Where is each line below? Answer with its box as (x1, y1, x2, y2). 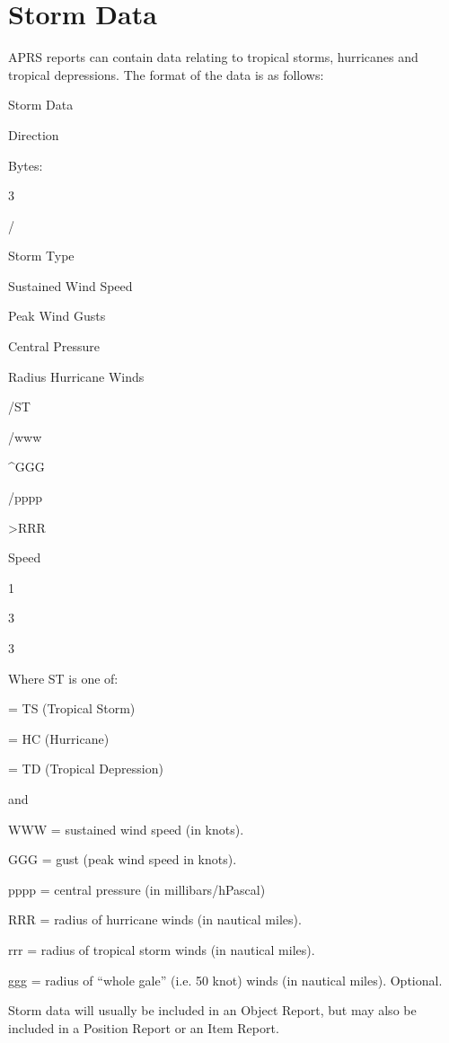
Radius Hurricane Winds (8, 367, 145, 385)
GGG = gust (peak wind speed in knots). (8, 850, 237, 869)
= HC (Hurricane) (8, 729, 110, 747)
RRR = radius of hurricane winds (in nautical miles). (8, 910, 302, 929)
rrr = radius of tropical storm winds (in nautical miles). (8, 940, 315, 959)
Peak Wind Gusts (8, 306, 106, 325)
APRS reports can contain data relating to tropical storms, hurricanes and (8, 48, 418, 66)
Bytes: (8, 155, 43, 174)
